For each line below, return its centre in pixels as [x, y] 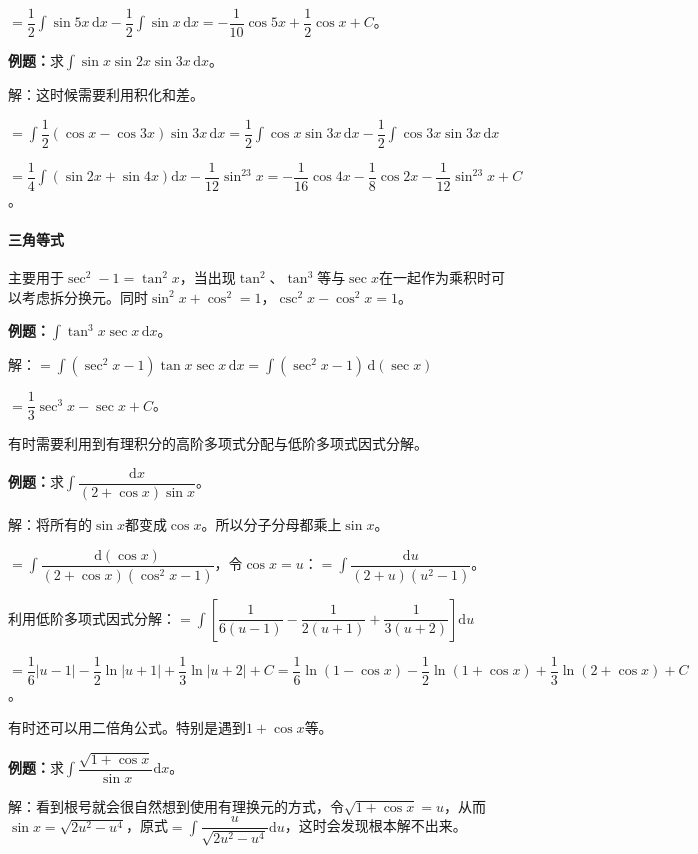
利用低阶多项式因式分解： [92, 617]
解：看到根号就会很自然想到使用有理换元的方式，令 [176, 805]
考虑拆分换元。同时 [84, 296]
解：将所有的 [50, 524]
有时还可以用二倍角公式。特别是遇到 [127, 727]
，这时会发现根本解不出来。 [375, 825]
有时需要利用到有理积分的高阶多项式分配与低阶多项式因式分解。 [218, 443]
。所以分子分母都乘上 [271, 524]
